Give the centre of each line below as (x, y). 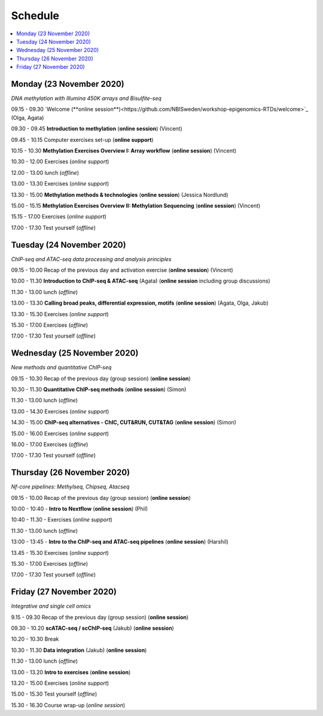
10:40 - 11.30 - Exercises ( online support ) (62, 520)
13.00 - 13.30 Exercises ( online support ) (60, 184)
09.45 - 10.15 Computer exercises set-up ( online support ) (82, 139)
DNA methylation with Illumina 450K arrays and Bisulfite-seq (86, 98)
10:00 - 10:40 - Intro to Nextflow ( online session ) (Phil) (80, 509)
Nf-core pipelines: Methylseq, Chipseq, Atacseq (70, 487)
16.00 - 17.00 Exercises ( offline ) (50, 444)
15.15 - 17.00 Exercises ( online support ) (59, 217)
